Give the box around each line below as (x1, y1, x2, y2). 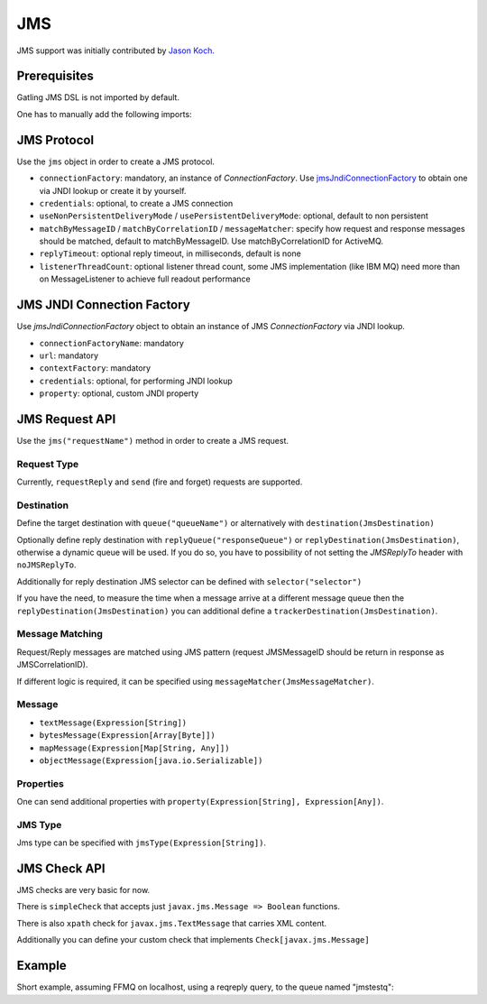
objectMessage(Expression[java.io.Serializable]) (39, 755, 263, 766)
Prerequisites (16, 69, 94, 84)
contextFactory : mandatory (39, 363, 152, 373)
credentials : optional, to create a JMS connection (39, 198, 234, 208)
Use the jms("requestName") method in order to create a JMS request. (16, 436, 289, 447)
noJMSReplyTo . (16, 559, 77, 570)
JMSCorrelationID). (16, 659, 88, 670)
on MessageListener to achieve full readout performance (39, 273, 252, 284)
